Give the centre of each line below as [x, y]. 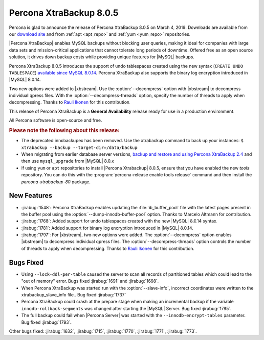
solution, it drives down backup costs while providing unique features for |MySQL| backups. [102, 57]
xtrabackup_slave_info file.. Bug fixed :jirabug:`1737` [74, 294]
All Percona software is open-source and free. [55, 121]
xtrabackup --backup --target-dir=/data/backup [79, 147]
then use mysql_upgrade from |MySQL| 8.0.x [68, 161]
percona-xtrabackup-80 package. [56, 182]
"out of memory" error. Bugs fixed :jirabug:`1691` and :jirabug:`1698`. [90, 281]
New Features [31, 196]
